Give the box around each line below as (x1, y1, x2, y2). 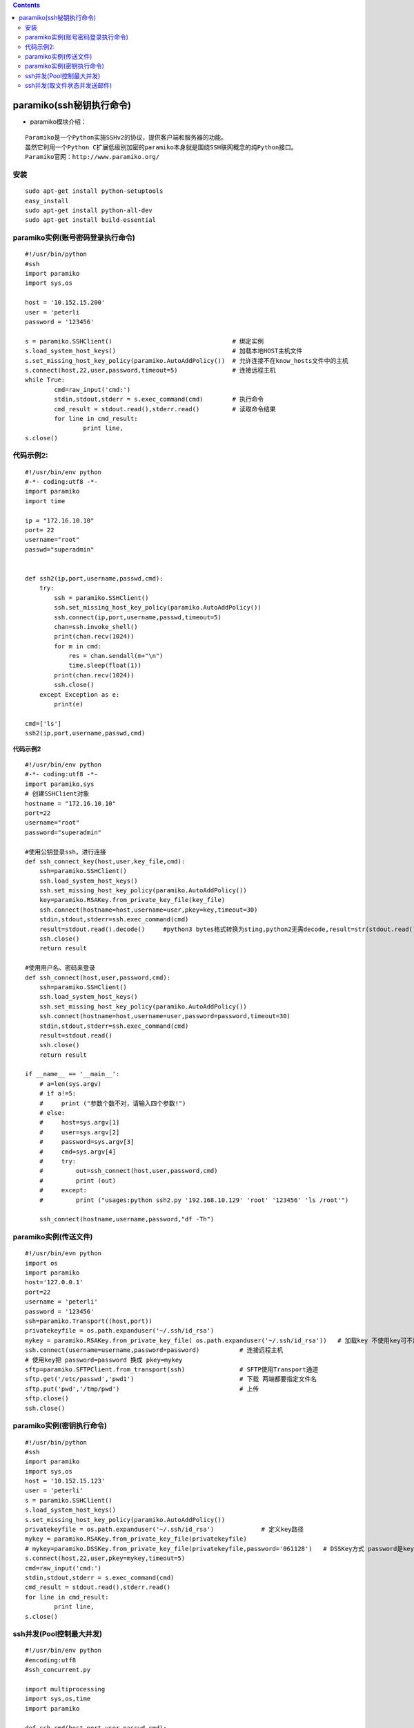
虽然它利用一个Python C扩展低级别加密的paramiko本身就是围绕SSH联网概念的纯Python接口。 (25, 143, 297, 151)
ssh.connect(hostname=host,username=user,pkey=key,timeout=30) (39, 905, 258, 914)
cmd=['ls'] (25, 720, 62, 727)
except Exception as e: (39, 691, 120, 698)
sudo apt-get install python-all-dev (25, 206, 153, 214)
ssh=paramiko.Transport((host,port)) (25, 1317, 153, 1325)
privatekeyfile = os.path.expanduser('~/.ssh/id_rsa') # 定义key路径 (25, 1525, 304, 1534)
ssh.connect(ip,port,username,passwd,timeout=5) (54, 613, 222, 621)
